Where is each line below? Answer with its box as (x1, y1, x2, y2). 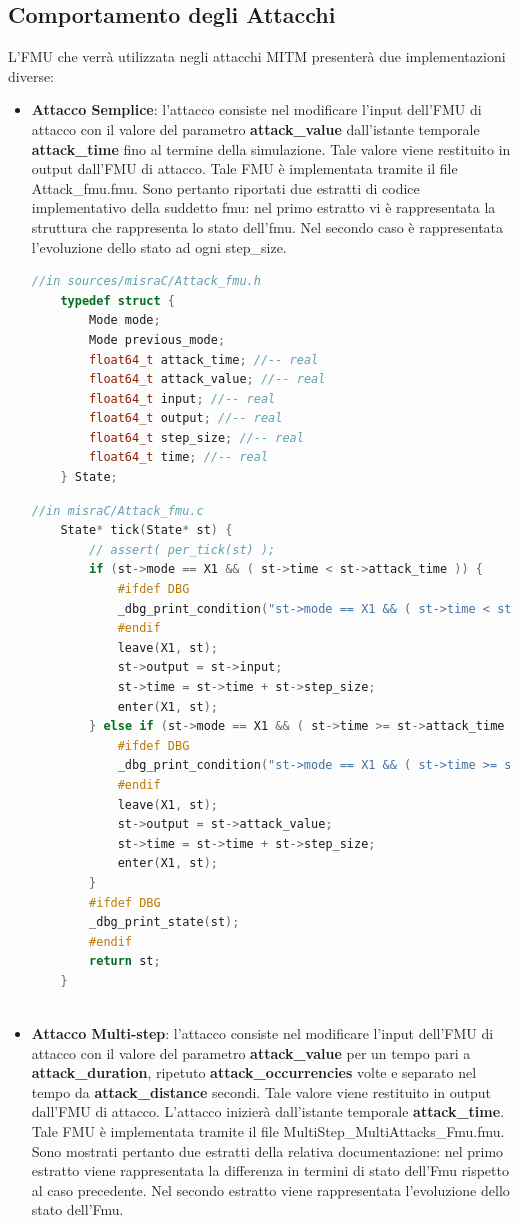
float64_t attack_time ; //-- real (89, 352, 319, 367)
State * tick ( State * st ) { (60, 523, 233, 538)
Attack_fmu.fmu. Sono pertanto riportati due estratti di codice (31, 177, 420, 198)
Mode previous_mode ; (89, 332, 226, 347)
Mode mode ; (89, 313, 161, 328)
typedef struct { (60, 293, 176, 308)
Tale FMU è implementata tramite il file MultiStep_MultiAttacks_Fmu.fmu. (31, 1121, 505, 1142)
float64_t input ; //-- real (89, 391, 276, 406)
